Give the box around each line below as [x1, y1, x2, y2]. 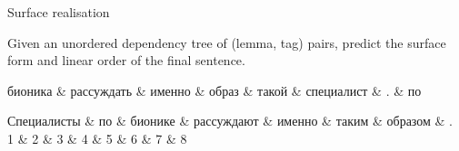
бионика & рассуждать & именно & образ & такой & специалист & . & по [7, 80, 422, 99]
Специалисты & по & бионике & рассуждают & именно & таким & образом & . [7, 111, 454, 130]
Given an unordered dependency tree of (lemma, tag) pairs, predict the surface [7, 33, 446, 52]
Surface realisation [7, 3, 110, 21]
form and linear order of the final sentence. [7, 51, 245, 70]
